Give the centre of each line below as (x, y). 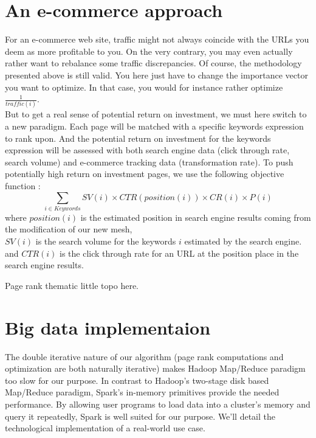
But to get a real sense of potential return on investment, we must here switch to (156, 114)
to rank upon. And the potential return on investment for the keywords (138, 138)
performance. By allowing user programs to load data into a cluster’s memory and (158, 404)
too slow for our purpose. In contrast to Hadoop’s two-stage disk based (137, 380)
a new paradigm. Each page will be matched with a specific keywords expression (154, 126)
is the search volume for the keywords (106, 241)
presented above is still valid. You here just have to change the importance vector (156, 75)
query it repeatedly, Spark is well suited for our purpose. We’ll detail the (140, 416)
